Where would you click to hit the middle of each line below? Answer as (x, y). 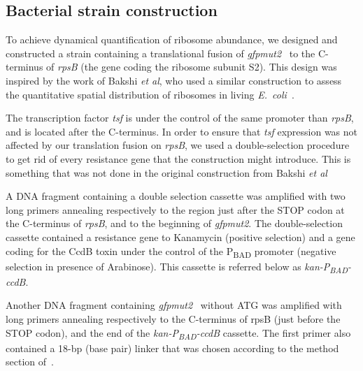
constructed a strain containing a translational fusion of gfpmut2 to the (161, 53)
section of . (30, 362)
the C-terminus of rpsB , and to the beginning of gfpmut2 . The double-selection (174, 223)
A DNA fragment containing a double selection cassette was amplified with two (176, 196)
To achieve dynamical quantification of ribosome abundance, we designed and (172, 39)
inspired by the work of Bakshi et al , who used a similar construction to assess (174, 80)
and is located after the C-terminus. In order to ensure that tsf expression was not (182, 131)
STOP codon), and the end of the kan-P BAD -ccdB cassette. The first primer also (178, 333)
